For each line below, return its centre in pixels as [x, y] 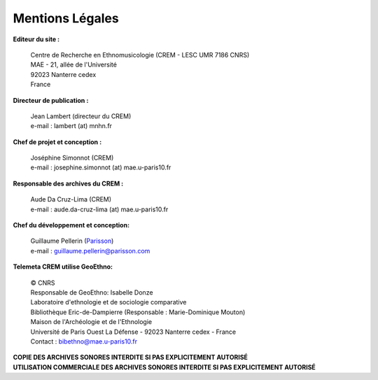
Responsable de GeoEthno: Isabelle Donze [92, 292]
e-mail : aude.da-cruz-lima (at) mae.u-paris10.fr [99, 209]
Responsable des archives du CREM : [68, 183]
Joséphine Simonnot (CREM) [72, 158]
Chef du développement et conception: [71, 225]
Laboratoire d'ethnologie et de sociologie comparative [108, 302]
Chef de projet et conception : [57, 142]
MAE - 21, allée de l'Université [73, 65]
